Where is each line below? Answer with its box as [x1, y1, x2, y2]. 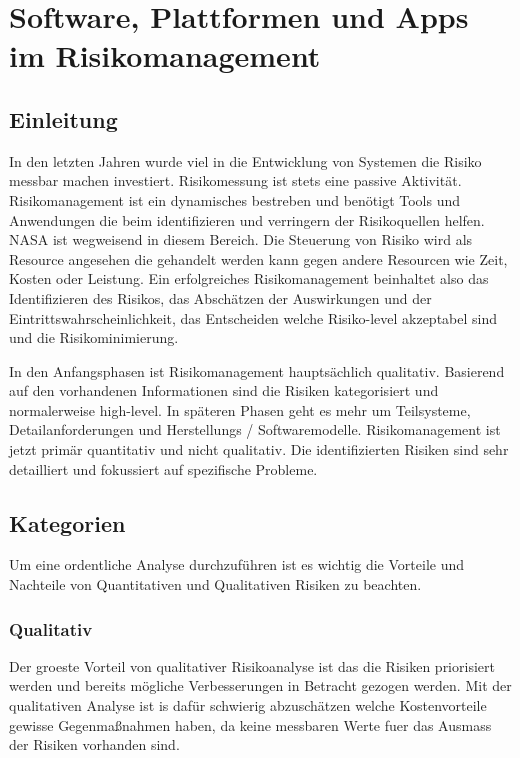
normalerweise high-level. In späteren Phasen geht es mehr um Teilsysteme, [9, 399, 471, 420]
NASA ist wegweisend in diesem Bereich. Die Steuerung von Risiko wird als [9, 229, 473, 250]
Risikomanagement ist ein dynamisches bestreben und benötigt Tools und [9, 189, 461, 210]
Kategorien [9, 507, 126, 538]
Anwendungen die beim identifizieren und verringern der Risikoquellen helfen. [9, 209, 485, 230]
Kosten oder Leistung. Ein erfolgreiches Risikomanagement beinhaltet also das [9, 268, 489, 289]
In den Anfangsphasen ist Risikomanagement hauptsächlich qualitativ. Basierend [9, 360, 505, 381]
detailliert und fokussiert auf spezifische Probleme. [9, 458, 318, 479]
